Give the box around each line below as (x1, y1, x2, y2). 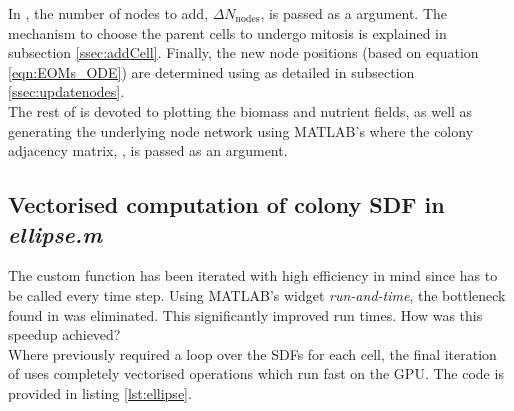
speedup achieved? (8, 324, 121, 345)
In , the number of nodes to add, (8, 3, 209, 23)
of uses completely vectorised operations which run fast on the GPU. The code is (8, 363, 504, 384)
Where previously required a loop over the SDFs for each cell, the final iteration (8, 343, 497, 364)
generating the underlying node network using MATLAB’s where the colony (8, 120, 474, 141)
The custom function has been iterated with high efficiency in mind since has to (8, 265, 498, 286)
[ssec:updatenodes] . (8, 81, 125, 102)
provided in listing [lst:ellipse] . (8, 382, 192, 403)
